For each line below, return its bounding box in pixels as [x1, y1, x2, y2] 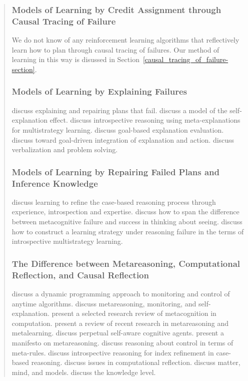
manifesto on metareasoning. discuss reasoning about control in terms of [11, 337, 233, 347]
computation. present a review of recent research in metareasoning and [11, 317, 229, 328]
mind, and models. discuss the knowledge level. [11, 366, 156, 377]
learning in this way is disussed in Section [11, 54, 139, 65]
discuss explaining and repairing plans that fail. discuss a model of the [11, 105, 227, 115]
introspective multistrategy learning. [11, 236, 123, 246]
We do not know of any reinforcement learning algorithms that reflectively [11, 35, 239, 45]
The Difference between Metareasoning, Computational [11, 257, 240, 269]
